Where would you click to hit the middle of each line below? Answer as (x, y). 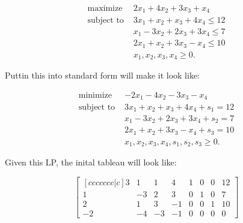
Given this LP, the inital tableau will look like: (91, 162)
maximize (105, 9)
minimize (95, 96)
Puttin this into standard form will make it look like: (103, 75)
